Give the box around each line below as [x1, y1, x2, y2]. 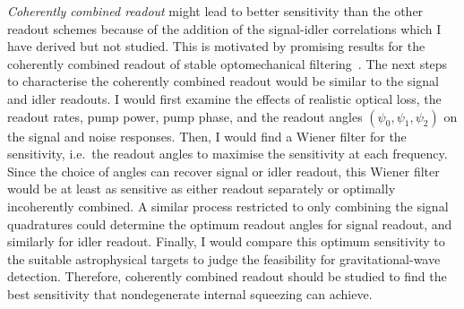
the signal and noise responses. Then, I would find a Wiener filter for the [7, 126, 407, 145]
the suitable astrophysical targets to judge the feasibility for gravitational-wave [7, 249, 441, 268]
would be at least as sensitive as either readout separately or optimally [7, 179, 396, 198]
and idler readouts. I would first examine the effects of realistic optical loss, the [7, 89, 442, 107]
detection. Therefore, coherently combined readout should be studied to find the [7, 267, 447, 286]
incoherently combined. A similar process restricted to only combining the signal [7, 196, 449, 215]
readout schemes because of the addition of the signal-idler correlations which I [7, 19, 442, 38]
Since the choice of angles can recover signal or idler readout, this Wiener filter [7, 161, 440, 180]
